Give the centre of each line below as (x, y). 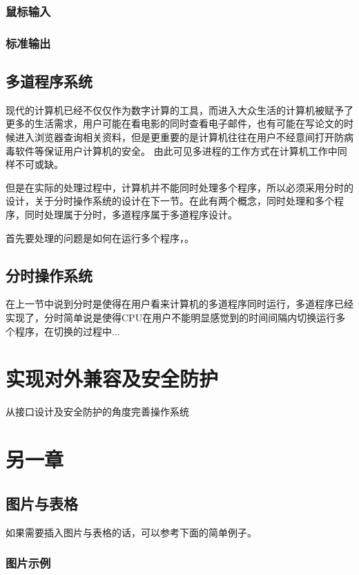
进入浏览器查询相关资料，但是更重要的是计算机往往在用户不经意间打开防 (179, 137)
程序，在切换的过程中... (67, 331)
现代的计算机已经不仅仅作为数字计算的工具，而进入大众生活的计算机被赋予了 (179, 110)
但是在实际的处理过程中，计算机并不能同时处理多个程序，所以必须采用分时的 (179, 187)
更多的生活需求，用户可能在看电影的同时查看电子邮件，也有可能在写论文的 (175, 123)
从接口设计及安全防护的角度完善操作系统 (97, 412)
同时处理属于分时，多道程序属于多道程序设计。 (131, 215)
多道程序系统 (49, 81)
